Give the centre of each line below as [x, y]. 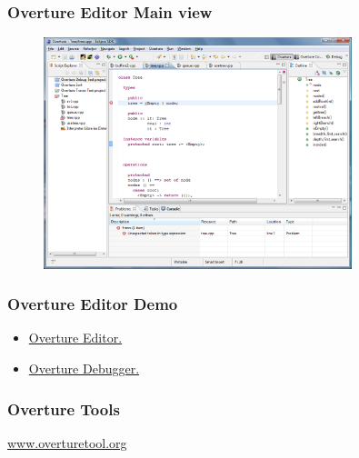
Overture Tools [64, 408]
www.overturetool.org [67, 442]
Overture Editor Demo [93, 304]
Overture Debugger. [84, 368]
